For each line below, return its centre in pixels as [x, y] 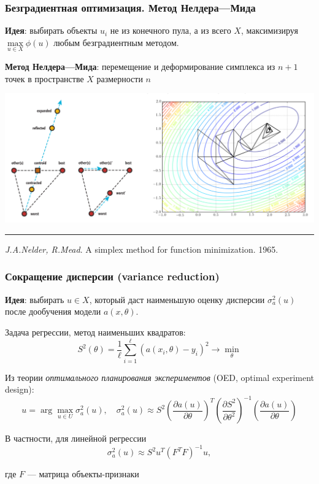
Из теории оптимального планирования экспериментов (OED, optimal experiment [160, 377]
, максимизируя [269, 30]
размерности [120, 78]
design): [20, 389]
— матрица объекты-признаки [83, 474]
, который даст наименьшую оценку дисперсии [177, 299]
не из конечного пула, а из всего [171, 30]
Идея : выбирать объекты [51, 30]
